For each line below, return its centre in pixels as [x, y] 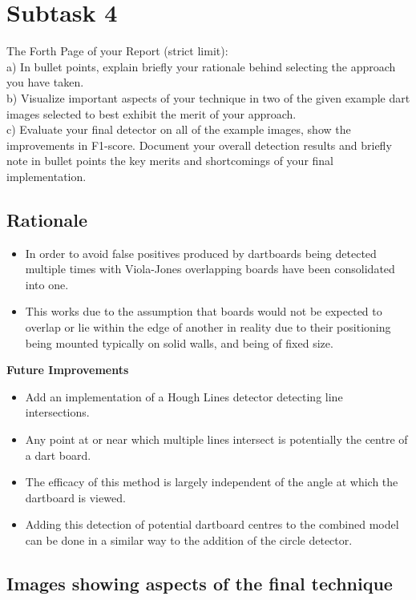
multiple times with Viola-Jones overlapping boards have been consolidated [210, 269]
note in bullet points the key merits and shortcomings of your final [170, 161]
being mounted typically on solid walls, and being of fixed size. [179, 342]
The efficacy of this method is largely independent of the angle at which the [212, 482]
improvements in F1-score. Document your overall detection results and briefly [199, 145]
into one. [47, 284]
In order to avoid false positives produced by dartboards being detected [201, 253]
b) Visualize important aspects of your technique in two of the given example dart [208, 97]
